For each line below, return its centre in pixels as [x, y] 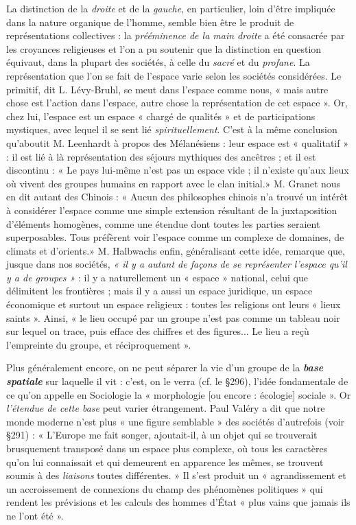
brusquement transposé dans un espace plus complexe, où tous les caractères [167, 448]
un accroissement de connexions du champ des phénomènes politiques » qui [165, 488]
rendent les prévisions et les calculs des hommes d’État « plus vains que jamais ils [178, 502]
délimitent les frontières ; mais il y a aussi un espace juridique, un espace [159, 291]
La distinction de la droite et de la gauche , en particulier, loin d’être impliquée [171, 8]
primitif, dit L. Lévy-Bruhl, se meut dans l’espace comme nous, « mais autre [167, 89]
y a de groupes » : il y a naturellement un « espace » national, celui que [157, 277]
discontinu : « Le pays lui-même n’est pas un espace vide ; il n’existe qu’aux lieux [178, 170]
